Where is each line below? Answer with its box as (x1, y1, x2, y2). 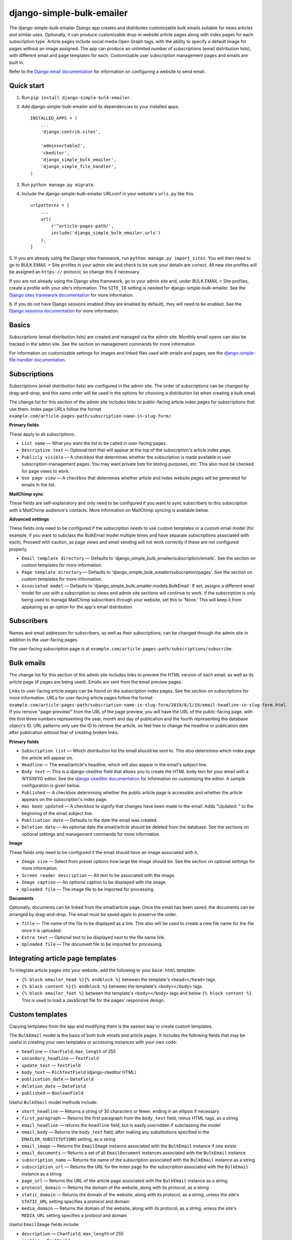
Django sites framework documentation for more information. (9, 292, 134, 298)
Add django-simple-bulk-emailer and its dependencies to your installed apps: (21, 104, 180, 110)
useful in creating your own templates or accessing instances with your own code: (9, 1039, 178, 1045)
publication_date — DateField (21, 1076, 94, 1082)
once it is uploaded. (21, 928, 62, 933)
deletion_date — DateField (21, 1083, 86, 1089)
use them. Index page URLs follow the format (9, 406, 101, 412)
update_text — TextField (21, 1062, 81, 1068)
